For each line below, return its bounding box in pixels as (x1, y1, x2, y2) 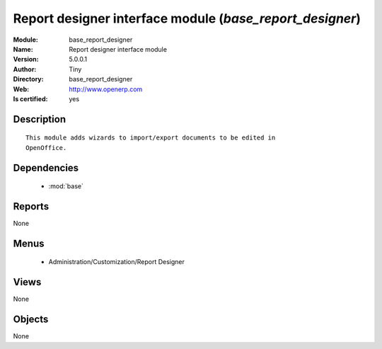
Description (13, 113, 66, 125)
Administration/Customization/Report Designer (48, 258, 185, 266)
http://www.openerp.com (69, 85, 143, 93)
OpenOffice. (25, 144, 67, 151)
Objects (13, 314, 49, 326)
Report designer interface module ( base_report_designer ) (13, 11, 361, 26)
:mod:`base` (48, 182, 84, 190)
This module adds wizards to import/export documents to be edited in (25, 134, 276, 142)
